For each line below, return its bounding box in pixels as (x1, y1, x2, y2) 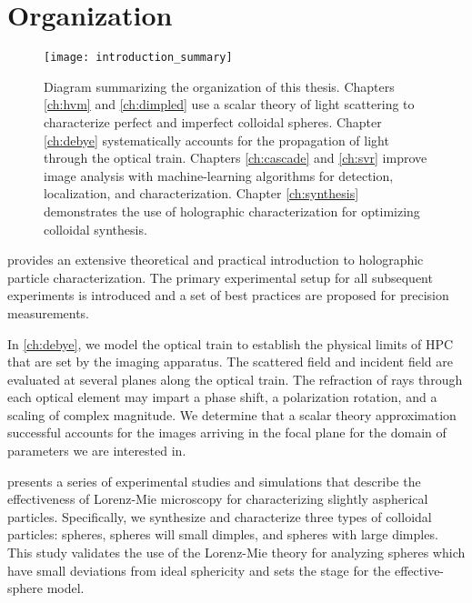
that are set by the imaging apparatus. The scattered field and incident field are (7, 352, 453, 371)
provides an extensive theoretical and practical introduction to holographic (7, 250, 424, 269)
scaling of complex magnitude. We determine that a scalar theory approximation (7, 405, 457, 424)
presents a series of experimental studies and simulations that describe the (7, 471, 421, 490)
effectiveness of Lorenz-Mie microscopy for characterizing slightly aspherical (7, 489, 428, 508)
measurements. (7, 303, 90, 322)
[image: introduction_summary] (44, 51, 233, 65)
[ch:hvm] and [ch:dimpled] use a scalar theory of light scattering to (44, 95, 415, 114)
